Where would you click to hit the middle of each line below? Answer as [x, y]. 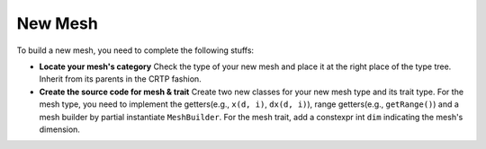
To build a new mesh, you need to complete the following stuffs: [135, 50]
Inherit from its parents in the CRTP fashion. [120, 79]
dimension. [60, 129]
